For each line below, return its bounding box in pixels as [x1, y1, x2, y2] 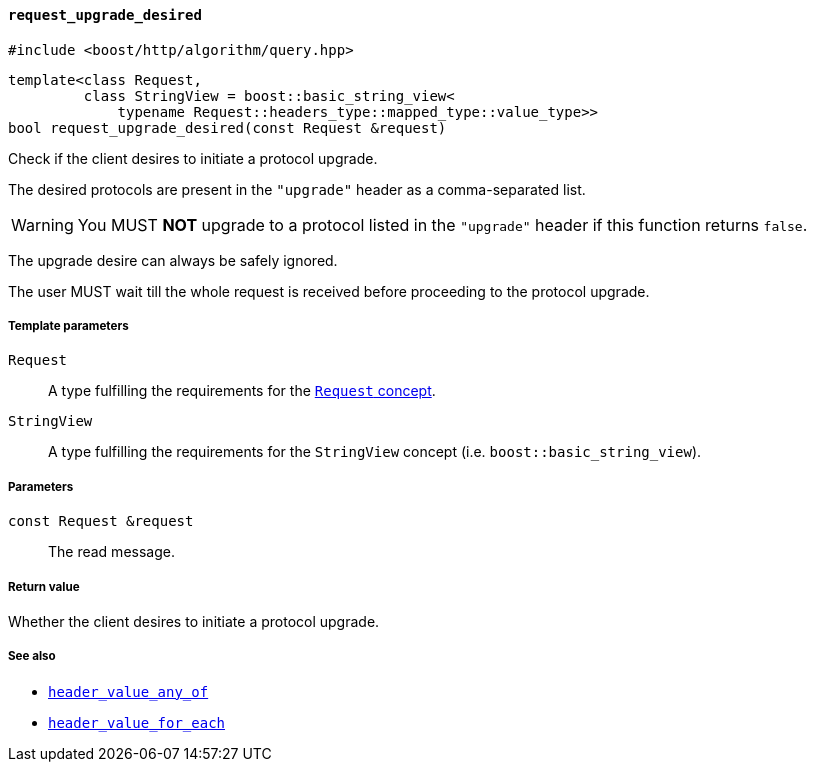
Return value [8, 579, 80, 594]
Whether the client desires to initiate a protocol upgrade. [8, 612, 380, 630]
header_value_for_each [48, 714, 226, 731]
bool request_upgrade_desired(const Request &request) [8, 119, 447, 136]
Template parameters [8, 319, 129, 333]
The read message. [48, 543, 175, 561]
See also [8, 649, 56, 664]
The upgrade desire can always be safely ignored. [8, 251, 338, 269]
